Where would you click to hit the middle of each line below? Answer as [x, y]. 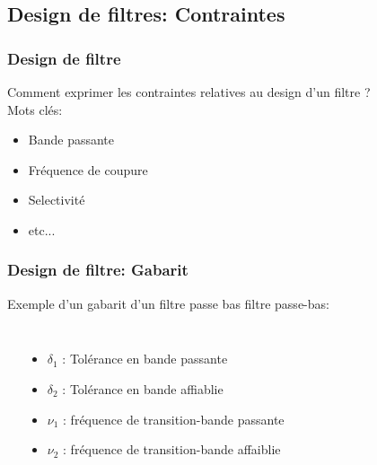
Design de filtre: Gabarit [98, 270]
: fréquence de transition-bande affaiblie [172, 449]
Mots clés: [35, 109]
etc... [42, 229]
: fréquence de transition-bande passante [174, 419]
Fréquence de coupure [88, 169]
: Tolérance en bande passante [145, 359]
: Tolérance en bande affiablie [143, 388]
